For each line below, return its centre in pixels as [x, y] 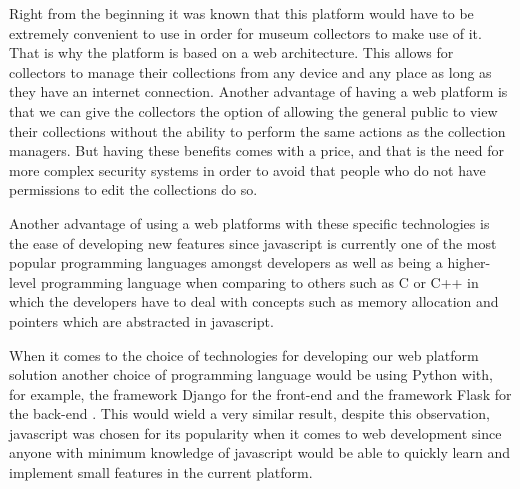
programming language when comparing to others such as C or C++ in [259, 281]
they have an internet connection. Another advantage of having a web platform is [258, 91]
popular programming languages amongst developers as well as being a [226, 262]
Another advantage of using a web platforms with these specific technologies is [249, 222]
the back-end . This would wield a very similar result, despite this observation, [249, 413]
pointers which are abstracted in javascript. [141, 320]
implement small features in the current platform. [161, 472]
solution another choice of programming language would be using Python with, [251, 374]
